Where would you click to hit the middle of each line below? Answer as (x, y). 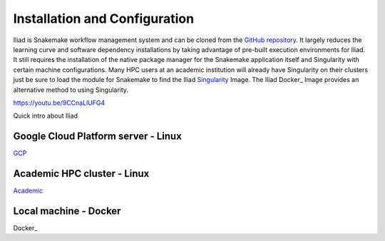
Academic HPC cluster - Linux (81, 174)
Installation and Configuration (104, 19)
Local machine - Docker (67, 211)
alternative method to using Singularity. (71, 90)
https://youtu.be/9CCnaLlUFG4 (59, 103)
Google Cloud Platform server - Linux (97, 137)
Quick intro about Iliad (46, 116)
